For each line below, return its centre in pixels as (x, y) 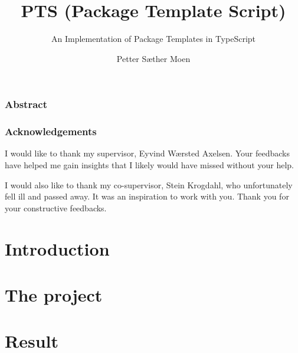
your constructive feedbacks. (56, 207)
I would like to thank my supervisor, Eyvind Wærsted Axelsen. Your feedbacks (147, 153)
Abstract (26, 104)
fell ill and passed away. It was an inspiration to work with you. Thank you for (147, 196)
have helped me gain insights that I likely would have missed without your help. (149, 165)
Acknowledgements (51, 131)
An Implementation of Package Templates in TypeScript (153, 39)
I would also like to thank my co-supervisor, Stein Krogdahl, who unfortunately (149, 184)
